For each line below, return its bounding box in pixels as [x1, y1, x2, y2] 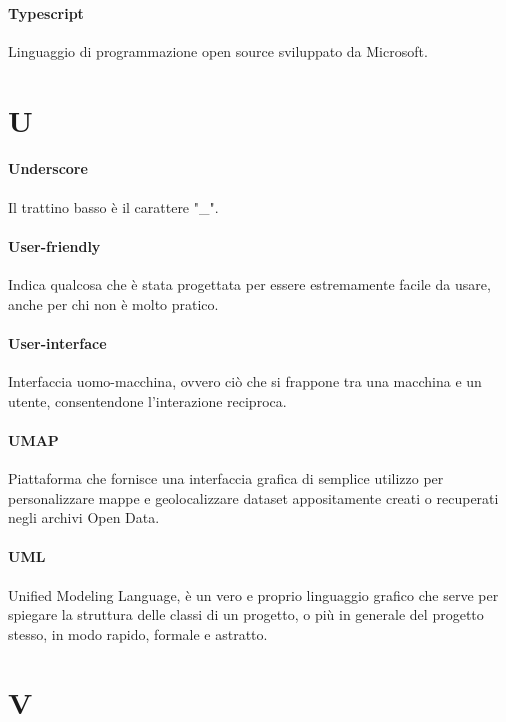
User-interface [8, 332, 107, 353]
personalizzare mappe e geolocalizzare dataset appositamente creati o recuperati [8, 487, 499, 508]
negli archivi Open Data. [8, 507, 160, 528]
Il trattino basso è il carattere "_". [8, 196, 219, 217]
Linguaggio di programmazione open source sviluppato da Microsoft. [8, 40, 428, 61]
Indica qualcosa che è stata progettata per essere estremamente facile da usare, [8, 273, 491, 294]
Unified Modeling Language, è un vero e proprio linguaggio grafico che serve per [8, 584, 499, 605]
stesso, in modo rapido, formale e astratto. [8, 623, 268, 644]
